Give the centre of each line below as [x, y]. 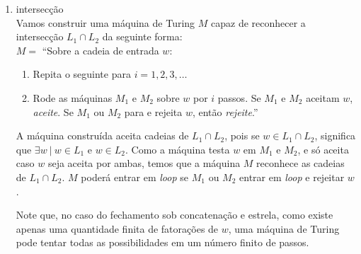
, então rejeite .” [225, 111]
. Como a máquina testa [178, 149]
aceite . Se [53, 111]
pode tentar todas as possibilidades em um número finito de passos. [162, 242]
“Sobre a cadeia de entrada [101, 50]
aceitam [323, 97]
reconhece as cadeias [300, 163]
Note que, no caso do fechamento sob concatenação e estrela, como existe [174, 215]
